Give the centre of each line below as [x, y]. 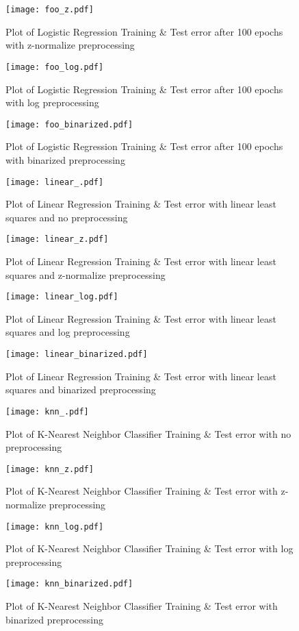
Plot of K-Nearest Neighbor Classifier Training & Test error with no [148, 433]
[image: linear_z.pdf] [57, 239]
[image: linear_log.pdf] [62, 297]
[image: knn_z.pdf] [50, 469]
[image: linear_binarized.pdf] [77, 355]
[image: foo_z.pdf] [50, 10]
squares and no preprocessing [67, 217]
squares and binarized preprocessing [81, 389]
